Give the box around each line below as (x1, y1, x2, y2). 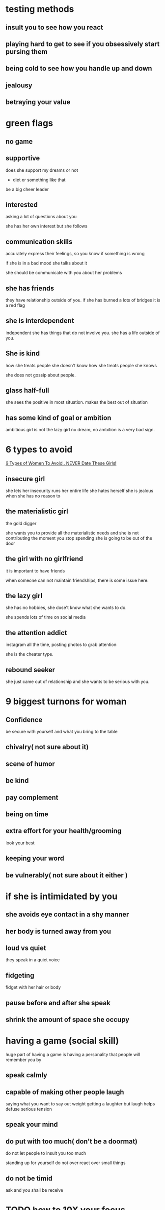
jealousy (5, 81, 32, 89)
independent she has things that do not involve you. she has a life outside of (5, 330, 160, 336)
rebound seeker (5, 665, 55, 674)
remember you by (5, 1057, 42, 1062)
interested (5, 200, 38, 209)
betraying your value (5, 98, 71, 107)
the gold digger (5, 520, 37, 526)
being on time (5, 810, 49, 818)
